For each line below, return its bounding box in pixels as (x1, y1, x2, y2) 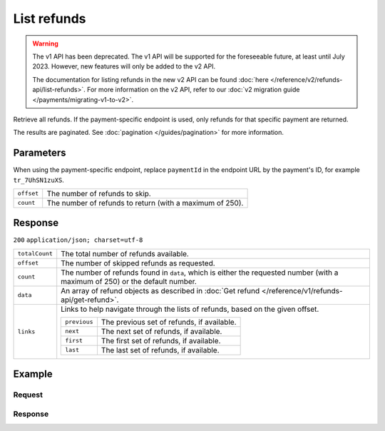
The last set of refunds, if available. (101, 345, 220, 355)
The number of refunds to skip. (46, 188, 151, 198)
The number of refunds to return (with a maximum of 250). (46, 198, 244, 208)
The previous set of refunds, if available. (101, 317, 237, 327)
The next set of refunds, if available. (101, 326, 222, 336)
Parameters (13, 147, 66, 159)
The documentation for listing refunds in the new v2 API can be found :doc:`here (32, 75, 269, 83)
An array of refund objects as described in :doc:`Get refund (61, 285, 260, 295)
